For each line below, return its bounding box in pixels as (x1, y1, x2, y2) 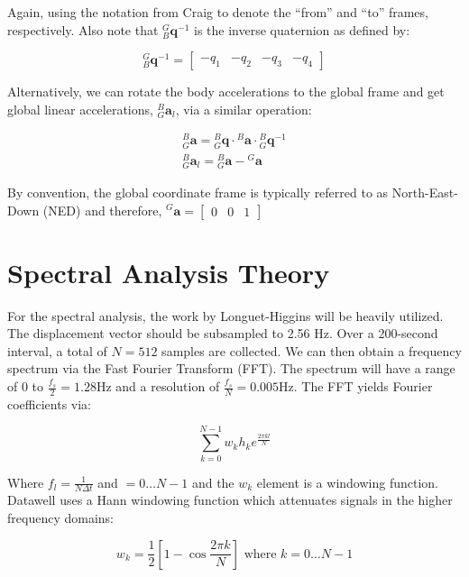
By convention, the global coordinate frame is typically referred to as (7, 182, 389, 201)
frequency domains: (7, 508, 114, 527)
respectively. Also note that (7, 20, 159, 39)
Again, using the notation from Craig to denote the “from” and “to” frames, (7, 3, 428, 21)
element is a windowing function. (256, 472, 438, 491)
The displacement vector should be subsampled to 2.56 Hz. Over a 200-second (7, 324, 438, 343)
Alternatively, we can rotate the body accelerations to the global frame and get (7, 82, 445, 101)
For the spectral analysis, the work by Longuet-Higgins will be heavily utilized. (7, 306, 444, 325)
